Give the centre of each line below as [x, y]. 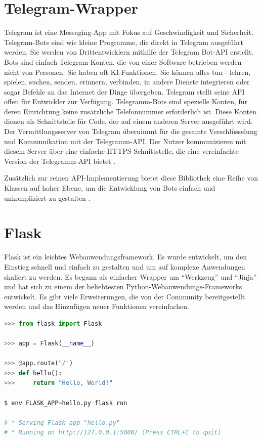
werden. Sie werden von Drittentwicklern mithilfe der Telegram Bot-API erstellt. [129, 52]
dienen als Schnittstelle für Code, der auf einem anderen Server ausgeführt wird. [128, 121]
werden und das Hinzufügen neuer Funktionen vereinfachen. [97, 306]
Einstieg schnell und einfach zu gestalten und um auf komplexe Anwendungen [125, 266]
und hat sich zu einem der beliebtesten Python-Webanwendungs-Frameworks [123, 287]
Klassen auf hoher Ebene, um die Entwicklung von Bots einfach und [110, 188]
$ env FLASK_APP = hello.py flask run [66, 403]
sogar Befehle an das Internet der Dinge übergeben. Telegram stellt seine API [124, 91]
